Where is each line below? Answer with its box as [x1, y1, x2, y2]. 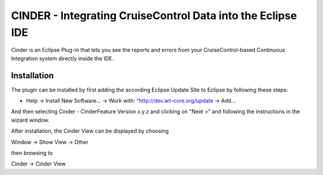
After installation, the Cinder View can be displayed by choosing [11, 127, 169, 134]
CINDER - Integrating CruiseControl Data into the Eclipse [11, 9, 297, 22]
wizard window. [11, 116, 50, 124]
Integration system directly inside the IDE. [11, 54, 114, 62]
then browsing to [11, 149, 53, 156]
